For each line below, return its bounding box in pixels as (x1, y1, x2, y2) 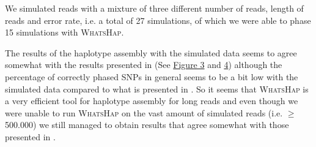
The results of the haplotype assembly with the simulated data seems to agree (5, 46, 297, 59)
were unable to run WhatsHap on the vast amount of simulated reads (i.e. (5, 106, 283, 119)
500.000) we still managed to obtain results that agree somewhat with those (5, 118, 289, 131)
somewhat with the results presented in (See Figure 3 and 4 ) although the (5, 58, 282, 71)
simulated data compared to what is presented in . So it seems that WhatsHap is (5, 82, 309, 95)
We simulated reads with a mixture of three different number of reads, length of (5, 2, 304, 14)
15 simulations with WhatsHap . (5, 26, 124, 39)
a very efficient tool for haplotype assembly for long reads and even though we (5, 94, 298, 107)
